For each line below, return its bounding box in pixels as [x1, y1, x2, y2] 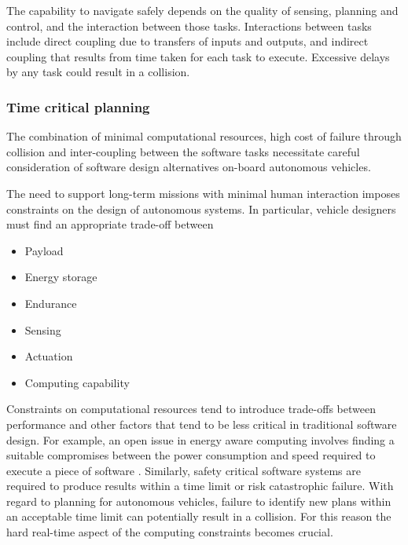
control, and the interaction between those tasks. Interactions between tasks [6, 17, 372, 34]
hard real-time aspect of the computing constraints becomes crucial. [6, 524, 333, 540]
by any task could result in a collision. [6, 64, 190, 80]
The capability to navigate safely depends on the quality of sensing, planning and [6, 2, 399, 18]
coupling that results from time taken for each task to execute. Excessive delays [6, 48, 390, 64]
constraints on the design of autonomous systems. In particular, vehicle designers [6, 200, 396, 217]
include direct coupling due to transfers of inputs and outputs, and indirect [6, 33, 369, 49]
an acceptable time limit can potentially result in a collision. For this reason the [6, 508, 391, 525]
